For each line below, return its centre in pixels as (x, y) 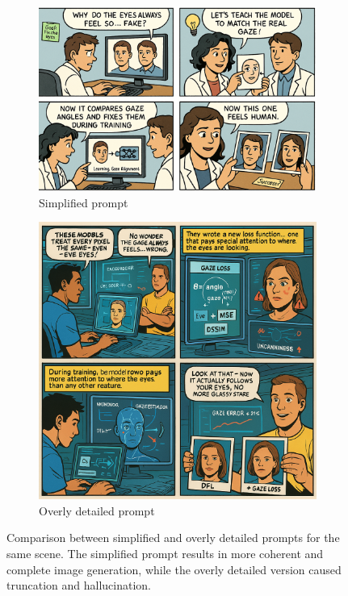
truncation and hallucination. (79, 585)
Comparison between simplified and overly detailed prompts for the (173, 538)
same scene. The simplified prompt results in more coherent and (165, 554)
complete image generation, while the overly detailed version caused (174, 569)
